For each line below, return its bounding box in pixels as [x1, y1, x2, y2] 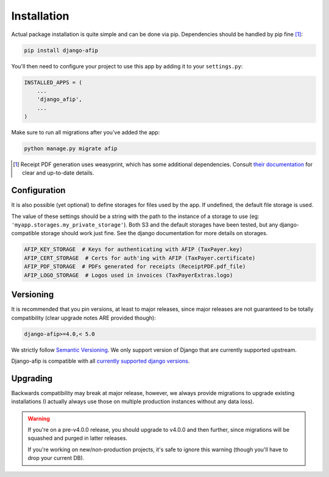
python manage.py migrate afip [24, 145, 118, 152]
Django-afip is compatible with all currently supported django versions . [11, 357, 190, 365]
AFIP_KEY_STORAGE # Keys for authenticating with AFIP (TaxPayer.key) [24, 246, 243, 253]
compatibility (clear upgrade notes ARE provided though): [11, 314, 156, 321]
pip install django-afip [24, 46, 99, 54]
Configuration [11, 185, 66, 195]
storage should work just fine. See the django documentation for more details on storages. [40, 230, 268, 237]
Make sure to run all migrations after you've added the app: [11, 129, 160, 136]
